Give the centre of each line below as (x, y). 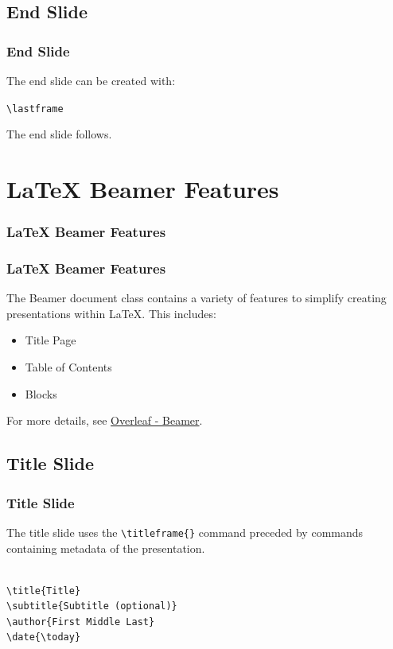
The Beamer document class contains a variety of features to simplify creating (196, 298)
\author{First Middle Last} (81, 622)
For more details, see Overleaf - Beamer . (105, 420)
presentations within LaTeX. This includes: (111, 313)
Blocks (41, 393)
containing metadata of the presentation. (106, 548)
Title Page (51, 340)
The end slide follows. (59, 134)
